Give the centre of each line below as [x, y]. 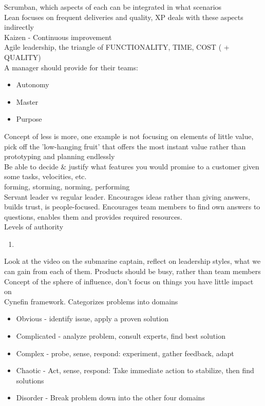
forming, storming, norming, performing [67, 186]
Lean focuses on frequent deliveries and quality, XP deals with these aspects [124, 17]
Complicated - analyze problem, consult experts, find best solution [121, 336]
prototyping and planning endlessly [60, 156]
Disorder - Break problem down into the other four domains [110, 398]
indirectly [19, 27]
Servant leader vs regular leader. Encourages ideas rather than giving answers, [127, 196]
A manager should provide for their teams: [71, 67]
